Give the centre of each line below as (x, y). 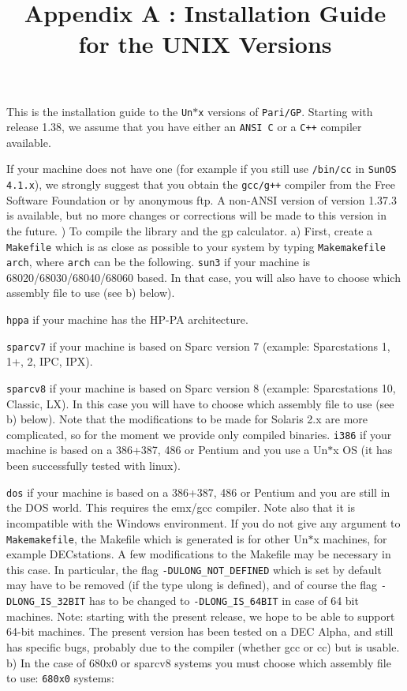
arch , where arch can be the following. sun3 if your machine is (159, 262)
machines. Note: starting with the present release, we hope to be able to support (201, 616)
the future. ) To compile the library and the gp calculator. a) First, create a (190, 230)
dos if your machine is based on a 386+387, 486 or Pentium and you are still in (198, 492)
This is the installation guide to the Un (100, 111)
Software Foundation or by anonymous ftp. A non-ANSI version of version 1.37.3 (202, 199)
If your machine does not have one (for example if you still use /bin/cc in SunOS (202, 169)
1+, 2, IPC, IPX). (50, 361)
